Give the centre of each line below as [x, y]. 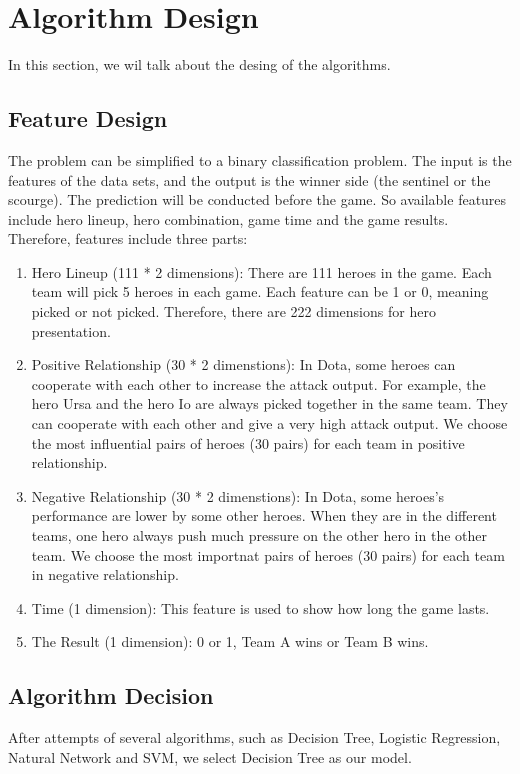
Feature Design [88, 118]
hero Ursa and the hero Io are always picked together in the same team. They [269, 403]
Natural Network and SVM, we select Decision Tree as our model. [210, 756]
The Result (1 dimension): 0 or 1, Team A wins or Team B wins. [230, 641]
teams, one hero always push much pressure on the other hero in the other [259, 535]
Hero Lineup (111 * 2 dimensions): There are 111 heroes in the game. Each [261, 271]
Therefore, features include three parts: [128, 238]
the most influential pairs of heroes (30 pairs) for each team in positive [248, 442]
